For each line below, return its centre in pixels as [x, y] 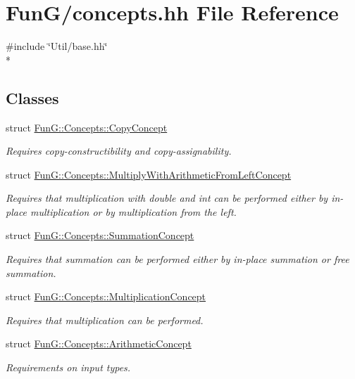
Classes [32, 97]
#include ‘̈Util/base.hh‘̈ [57, 46]
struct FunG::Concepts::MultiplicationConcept [106, 296]
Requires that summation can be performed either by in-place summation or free [177, 259]
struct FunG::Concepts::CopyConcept [87, 127]
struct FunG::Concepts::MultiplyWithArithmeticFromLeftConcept [149, 174]
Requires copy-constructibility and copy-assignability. [119, 151]
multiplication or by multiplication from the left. [133, 211]
